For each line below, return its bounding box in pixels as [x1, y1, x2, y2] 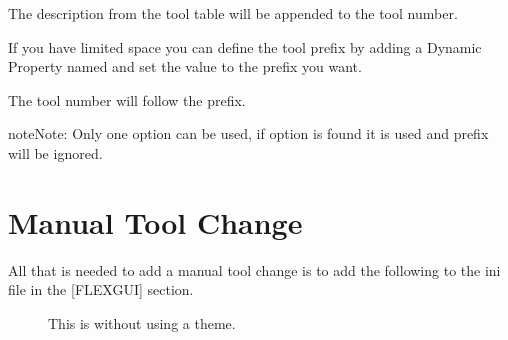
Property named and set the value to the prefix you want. [8, 56, 362, 77]
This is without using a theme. [48, 312, 236, 333]
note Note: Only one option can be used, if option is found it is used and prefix [8, 123, 489, 144]
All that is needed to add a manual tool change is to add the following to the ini [8, 259, 501, 280]
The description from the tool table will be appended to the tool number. [8, 3, 458, 23]
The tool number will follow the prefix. [8, 89, 246, 110]
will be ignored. [8, 142, 103, 163]
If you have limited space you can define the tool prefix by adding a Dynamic [8, 36, 482, 57]
